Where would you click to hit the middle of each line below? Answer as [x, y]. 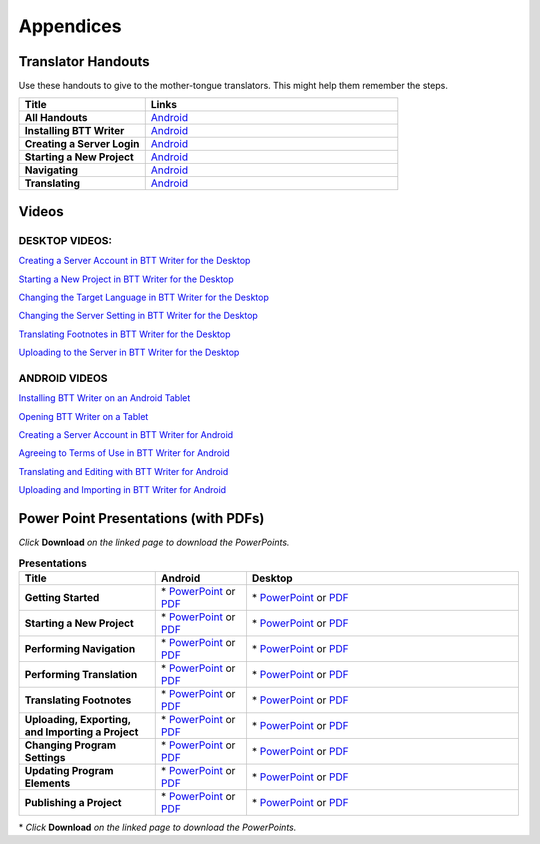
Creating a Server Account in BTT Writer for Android [126, 435]
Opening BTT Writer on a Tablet [83, 416]
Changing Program [70, 745]
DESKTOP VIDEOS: [65, 240]
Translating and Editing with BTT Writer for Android [123, 471]
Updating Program [69, 770]
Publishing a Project [73, 802]
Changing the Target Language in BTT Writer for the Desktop [143, 297]
